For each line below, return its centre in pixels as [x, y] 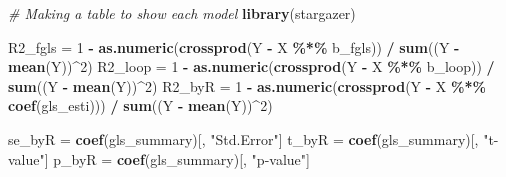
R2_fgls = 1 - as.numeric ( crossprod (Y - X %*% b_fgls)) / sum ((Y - [234, 46]
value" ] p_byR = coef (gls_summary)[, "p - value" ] [159, 158]
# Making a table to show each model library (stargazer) [182, 13]
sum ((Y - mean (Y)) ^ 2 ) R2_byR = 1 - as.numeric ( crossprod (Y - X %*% [247, 85]
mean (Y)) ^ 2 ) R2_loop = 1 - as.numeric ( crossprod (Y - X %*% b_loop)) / [251, 66]
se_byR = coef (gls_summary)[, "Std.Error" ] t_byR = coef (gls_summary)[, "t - [253, 138]
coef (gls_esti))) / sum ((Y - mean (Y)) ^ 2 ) [140, 105]
